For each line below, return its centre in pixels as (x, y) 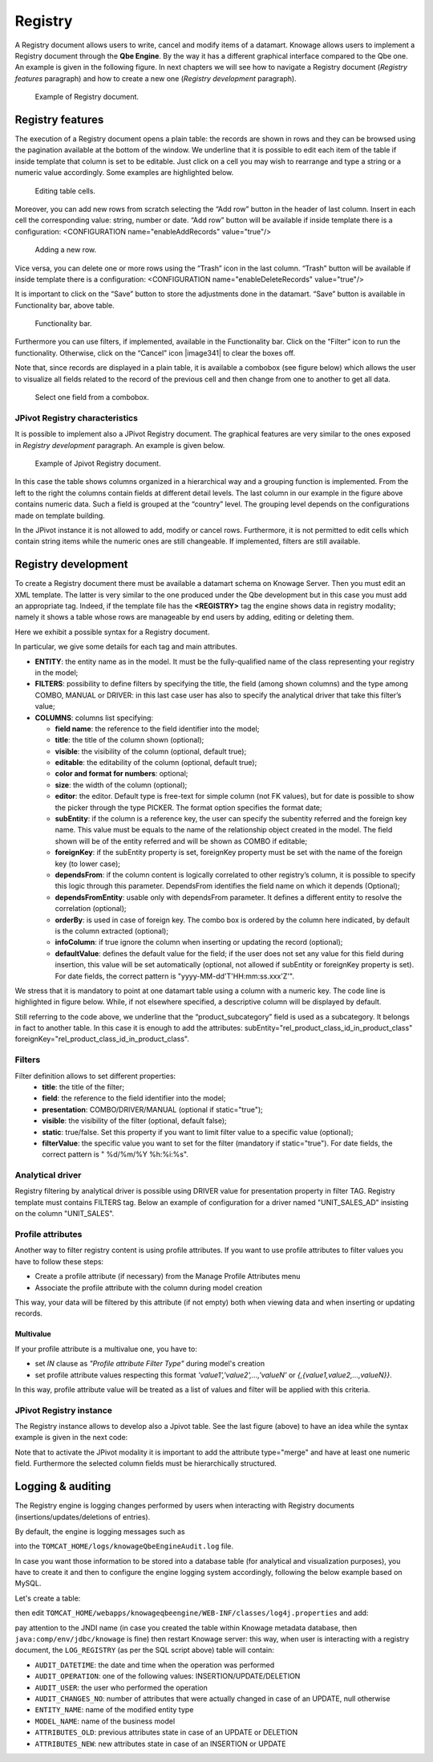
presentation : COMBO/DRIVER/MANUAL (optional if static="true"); (153, 1109)
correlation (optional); (91, 909)
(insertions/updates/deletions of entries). (83, 1516)
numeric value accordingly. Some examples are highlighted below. (124, 173)
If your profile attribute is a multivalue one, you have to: (106, 1349)
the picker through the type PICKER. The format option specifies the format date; (188, 808)
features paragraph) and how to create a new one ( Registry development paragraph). (156, 78)
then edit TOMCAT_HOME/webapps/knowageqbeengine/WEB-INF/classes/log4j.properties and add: (192, 1613)
